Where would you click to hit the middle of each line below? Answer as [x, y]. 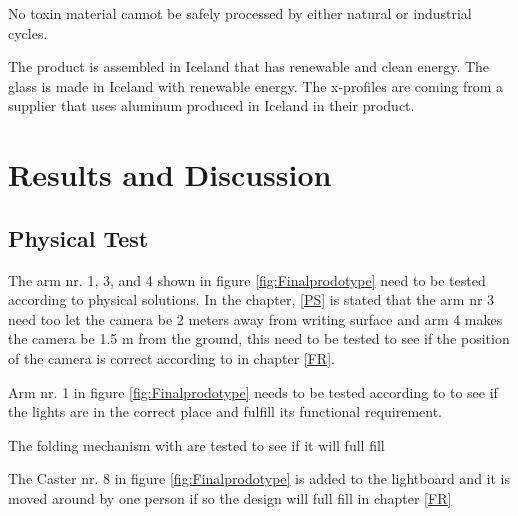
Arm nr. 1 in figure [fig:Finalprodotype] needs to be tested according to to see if [253, 391]
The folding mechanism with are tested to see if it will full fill [196, 444]
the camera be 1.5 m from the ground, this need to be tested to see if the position [259, 338]
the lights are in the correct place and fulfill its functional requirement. [225, 411]
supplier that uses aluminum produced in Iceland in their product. [211, 105]
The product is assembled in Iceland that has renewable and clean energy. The [249, 66]
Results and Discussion [170, 174]
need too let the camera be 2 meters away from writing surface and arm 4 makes [255, 318]
